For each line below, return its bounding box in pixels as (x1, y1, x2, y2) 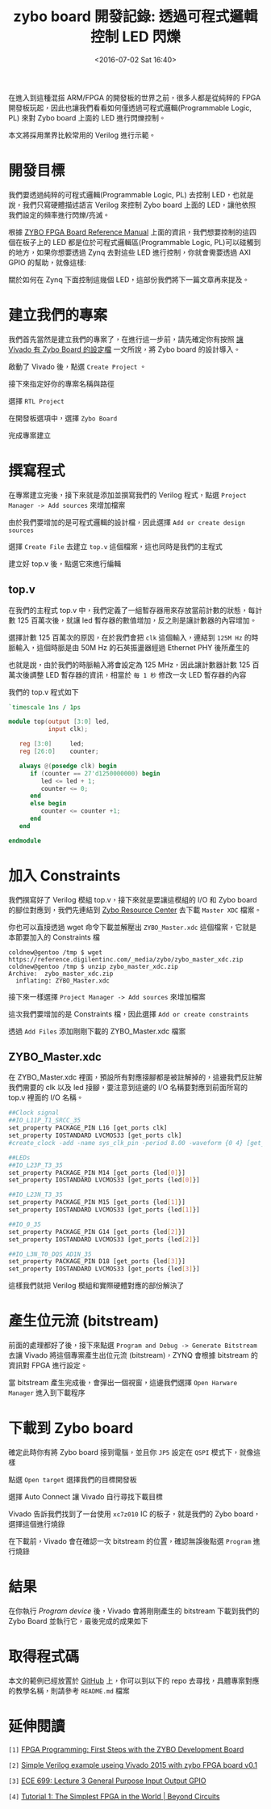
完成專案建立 (8, 430, 51, 440)
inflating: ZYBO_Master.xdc (15, 976, 110, 985)
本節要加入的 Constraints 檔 (8, 932, 101, 942)
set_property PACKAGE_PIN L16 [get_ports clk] (8, 1124, 168, 1132)
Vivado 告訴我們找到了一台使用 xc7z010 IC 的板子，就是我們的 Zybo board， (8, 1509, 261, 1519)
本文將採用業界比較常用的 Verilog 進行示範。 (8, 130, 156, 140)
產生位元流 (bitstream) (8, 1312, 160, 1330)
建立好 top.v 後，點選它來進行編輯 (8, 559, 122, 568)
